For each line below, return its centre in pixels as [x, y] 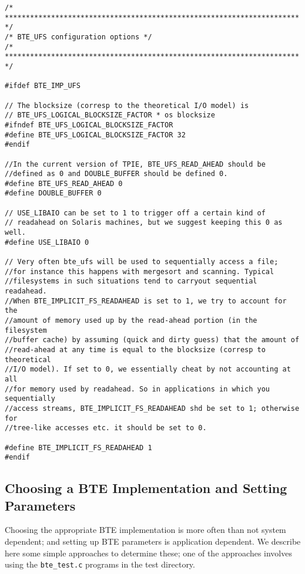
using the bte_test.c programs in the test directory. [100, 564]
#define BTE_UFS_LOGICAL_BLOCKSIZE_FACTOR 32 [95, 135]
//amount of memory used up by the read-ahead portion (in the [131, 320]
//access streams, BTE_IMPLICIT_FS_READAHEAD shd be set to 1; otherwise [152, 408]
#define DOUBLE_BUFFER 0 [53, 193]
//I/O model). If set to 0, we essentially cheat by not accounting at [148, 369]
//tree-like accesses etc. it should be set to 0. [106, 428]
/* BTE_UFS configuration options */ [78, 37]
